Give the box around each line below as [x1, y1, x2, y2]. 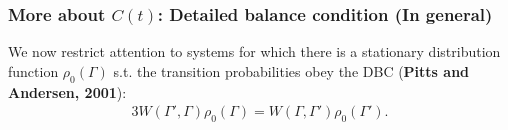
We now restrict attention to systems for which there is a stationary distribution [8, 41, 501, 62]
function [8, 60, 59, 81]
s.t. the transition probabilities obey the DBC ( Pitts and [113, 60, 470, 81]
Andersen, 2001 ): [8, 81, 127, 102]
